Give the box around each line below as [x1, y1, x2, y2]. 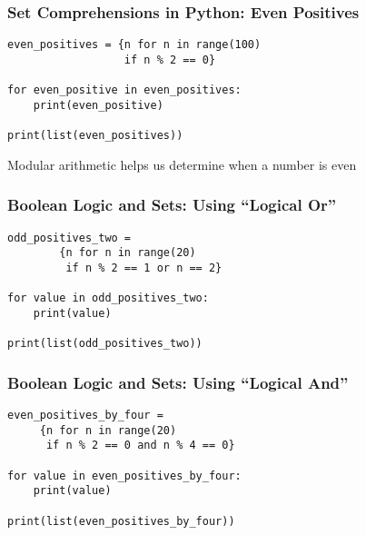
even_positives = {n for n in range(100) [7, 38, 262, 52]
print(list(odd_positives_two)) [7, 337, 203, 351]
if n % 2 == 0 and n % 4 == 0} [45, 439, 235, 452]
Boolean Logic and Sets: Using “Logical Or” [7, 193, 337, 216]
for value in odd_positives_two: [7, 292, 209, 305]
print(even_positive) [33, 98, 163, 112]
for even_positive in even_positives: [7, 84, 242, 97]
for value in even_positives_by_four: [7, 469, 242, 482]
